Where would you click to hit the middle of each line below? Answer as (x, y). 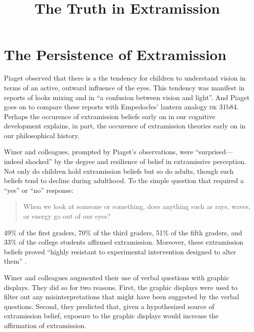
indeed (14, 161)
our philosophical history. (42, 135)
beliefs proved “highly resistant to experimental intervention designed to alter (120, 251)
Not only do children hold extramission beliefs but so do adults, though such (119, 171)
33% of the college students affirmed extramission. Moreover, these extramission (124, 242)
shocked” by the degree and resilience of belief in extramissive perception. (136, 161)
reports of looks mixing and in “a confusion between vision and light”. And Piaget (127, 97)
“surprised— (214, 152)
